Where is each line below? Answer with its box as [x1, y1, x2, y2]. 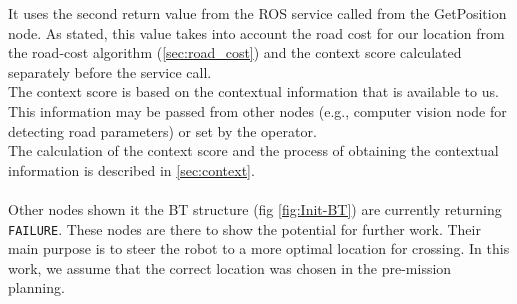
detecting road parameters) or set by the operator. [8, 120, 317, 141]
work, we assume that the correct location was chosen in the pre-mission [8, 257, 452, 278]
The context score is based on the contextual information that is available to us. [8, 81, 499, 102]
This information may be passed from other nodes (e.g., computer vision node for [8, 100, 507, 121]
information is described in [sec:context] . [8, 159, 255, 180]
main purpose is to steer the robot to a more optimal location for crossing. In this [8, 238, 510, 259]
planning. [8, 277, 65, 298]
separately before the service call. [8, 61, 212, 82]
